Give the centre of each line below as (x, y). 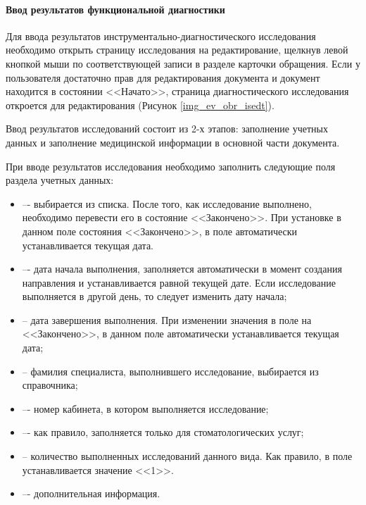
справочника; (50, 385)
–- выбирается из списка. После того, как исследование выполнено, (167, 203)
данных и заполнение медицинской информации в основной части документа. (173, 142)
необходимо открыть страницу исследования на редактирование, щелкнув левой (177, 50)
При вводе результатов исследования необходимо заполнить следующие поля (171, 166)
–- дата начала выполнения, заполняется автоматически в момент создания (182, 269)
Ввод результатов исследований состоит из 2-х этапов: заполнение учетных (167, 129)
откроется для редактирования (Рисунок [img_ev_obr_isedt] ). (140, 105)
